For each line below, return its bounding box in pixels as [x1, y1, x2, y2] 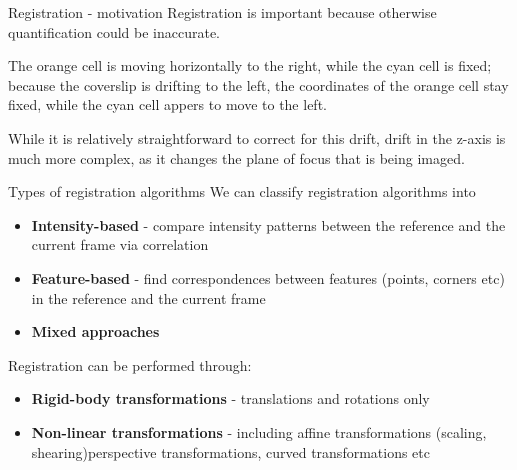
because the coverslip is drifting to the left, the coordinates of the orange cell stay [8, 74, 509, 95]
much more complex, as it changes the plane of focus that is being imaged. [8, 147, 465, 168]
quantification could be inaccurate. [8, 21, 221, 42]
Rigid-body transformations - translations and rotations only [31, 388, 430, 409]
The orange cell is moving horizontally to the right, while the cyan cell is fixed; [8, 55, 492, 76]
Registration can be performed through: [8, 354, 252, 375]
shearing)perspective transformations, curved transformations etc [31, 441, 430, 462]
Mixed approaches [31, 321, 160, 342]
